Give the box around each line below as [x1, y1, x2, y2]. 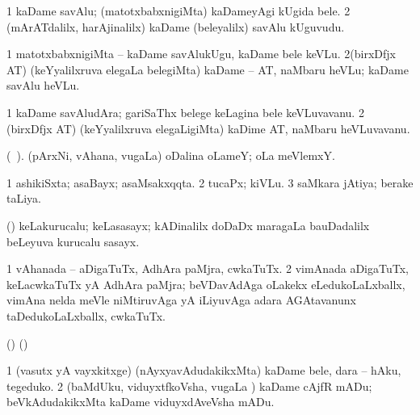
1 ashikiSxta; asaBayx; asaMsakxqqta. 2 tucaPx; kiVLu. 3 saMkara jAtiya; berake [6, 174, 414, 191]
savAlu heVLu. [6, 77, 80, 94]
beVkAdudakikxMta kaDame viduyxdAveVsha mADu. [6, 393, 275, 410]
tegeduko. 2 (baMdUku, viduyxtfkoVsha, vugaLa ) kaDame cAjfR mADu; [6, 377, 372, 394]
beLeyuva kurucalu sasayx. [6, 233, 140, 249]
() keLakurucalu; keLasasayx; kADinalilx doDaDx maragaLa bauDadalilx [6, 216, 370, 233]
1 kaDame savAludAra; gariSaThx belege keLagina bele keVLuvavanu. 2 [6, 103, 364, 120]
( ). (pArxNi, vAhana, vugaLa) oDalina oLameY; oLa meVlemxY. [6, 147, 335, 164]
